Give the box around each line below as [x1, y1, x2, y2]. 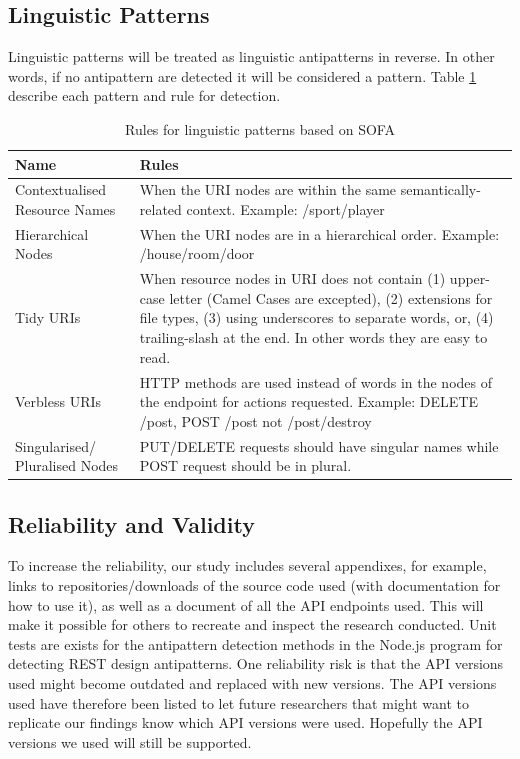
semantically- [400, 179, 481, 200]
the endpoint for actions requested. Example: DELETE [139, 391, 479, 412]
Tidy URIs [15, 307, 81, 328]
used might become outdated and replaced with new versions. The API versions [8, 673, 497, 693]
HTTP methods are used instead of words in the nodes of [139, 371, 493, 392]
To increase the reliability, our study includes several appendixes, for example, [8, 555, 487, 576]
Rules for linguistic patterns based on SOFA [125, 118, 395, 139]
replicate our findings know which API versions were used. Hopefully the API [8, 712, 483, 733]
